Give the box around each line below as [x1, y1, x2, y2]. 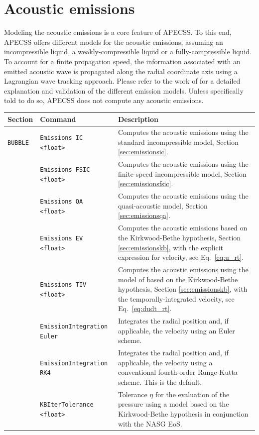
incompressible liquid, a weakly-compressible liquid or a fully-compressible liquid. [4, 46, 252, 57]
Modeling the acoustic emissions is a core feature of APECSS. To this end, [4, 27, 232, 37]
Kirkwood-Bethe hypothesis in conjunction [118, 409, 249, 419]
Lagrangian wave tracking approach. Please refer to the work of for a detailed [4, 76, 241, 86]
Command [40, 114, 76, 124]
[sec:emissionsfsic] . [118, 178, 173, 189]
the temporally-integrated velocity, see [118, 293, 235, 304]
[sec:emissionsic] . [118, 146, 168, 157]
